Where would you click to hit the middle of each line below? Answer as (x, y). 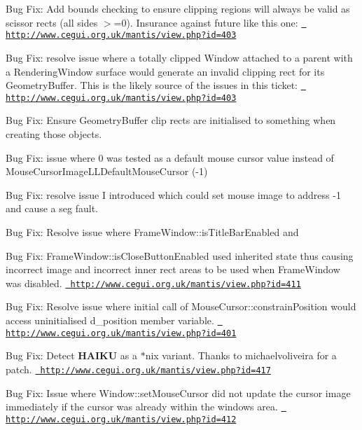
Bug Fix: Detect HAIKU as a (71, 355)
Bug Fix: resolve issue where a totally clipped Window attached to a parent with (179, 57)
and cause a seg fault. (52, 208)
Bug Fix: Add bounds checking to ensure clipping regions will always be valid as (178, 8)
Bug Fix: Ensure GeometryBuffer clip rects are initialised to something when (171, 120)
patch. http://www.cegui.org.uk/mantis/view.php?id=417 (138, 369)
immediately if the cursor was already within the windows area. (142, 407)
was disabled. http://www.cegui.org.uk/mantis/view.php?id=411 (153, 283)
